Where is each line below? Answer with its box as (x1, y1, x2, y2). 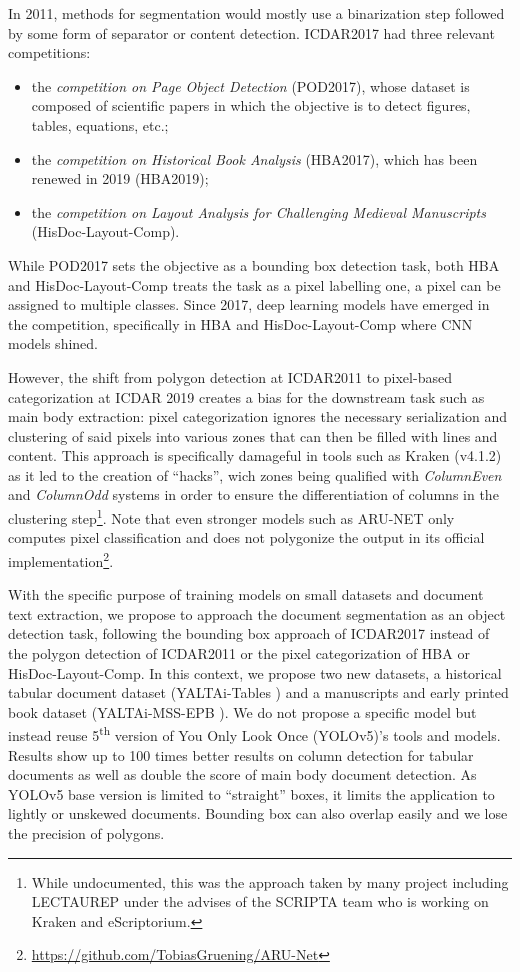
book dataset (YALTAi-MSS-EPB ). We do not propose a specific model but (8, 701, 477, 722)
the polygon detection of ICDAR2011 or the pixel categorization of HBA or (8, 642, 470, 663)
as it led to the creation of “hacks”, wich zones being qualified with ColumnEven (8, 464, 502, 485)
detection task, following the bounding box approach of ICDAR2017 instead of (8, 623, 490, 644)
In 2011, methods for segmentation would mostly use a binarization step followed (8, 3, 505, 23)
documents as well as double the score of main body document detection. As (8, 764, 477, 785)
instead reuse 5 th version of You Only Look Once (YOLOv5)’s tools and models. (8, 722, 501, 745)
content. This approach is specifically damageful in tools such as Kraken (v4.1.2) (8, 445, 502, 466)
